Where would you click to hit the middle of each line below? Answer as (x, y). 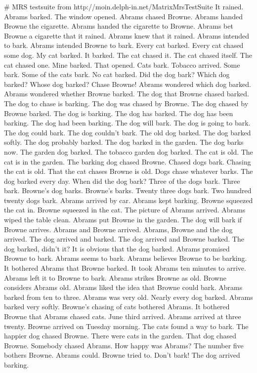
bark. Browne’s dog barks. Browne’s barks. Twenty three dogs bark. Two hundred (128, 190)
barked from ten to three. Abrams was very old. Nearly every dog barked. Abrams (128, 297)
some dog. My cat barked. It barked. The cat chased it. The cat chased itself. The (128, 55)
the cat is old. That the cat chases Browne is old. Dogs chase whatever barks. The (128, 171)
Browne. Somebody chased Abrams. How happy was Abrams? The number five (124, 345)
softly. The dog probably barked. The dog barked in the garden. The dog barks (124, 142)
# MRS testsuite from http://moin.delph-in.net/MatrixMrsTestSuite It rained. (124, 6)
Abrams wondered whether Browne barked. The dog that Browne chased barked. (127, 94)
